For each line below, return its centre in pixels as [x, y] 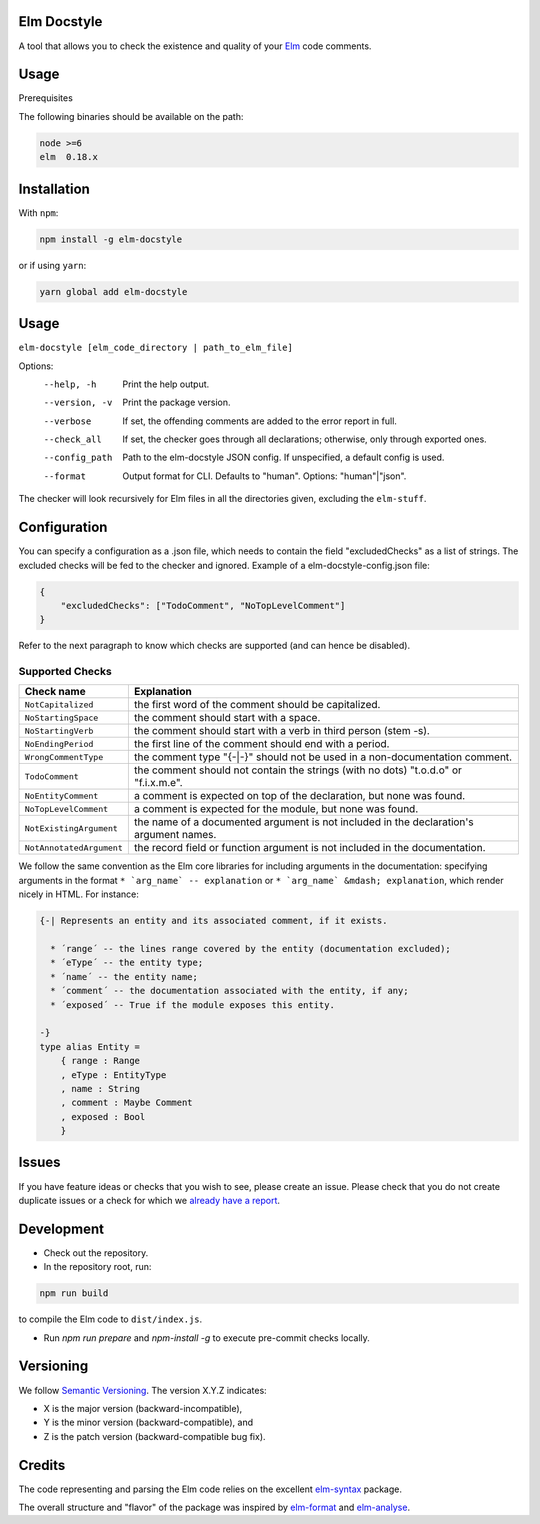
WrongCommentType [64, 756]
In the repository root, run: [97, 1267]
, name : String [100, 1088]
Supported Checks [65, 672]
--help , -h [70, 384]
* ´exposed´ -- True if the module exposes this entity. [192, 1004]
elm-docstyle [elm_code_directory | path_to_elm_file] [156, 348]
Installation [54, 188]
